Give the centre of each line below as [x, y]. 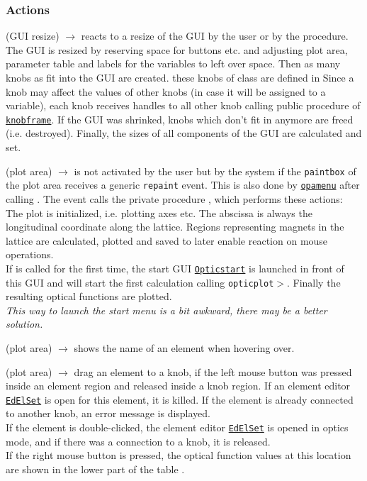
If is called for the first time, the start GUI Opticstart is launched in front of [175, 268]
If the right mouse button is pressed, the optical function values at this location [179, 455]
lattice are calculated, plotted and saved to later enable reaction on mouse [167, 240]
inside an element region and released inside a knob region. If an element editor [178, 386]
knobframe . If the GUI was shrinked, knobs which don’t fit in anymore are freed [180, 119]
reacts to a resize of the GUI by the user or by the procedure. [215, 36]
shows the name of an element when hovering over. [184, 348]
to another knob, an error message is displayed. [108, 413]
